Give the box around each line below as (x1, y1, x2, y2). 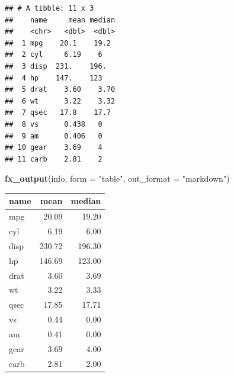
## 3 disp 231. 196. (5, 62, 107, 70)
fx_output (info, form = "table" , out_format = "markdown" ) (5, 172, 230, 185)
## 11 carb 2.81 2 (5, 154, 102, 163)
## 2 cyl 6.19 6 (5, 50, 102, 59)
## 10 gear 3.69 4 (5, 143, 102, 152)
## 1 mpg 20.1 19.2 (5, 38, 111, 47)
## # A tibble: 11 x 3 (5, 4, 94, 12)
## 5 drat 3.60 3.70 (5, 85, 116, 94)
